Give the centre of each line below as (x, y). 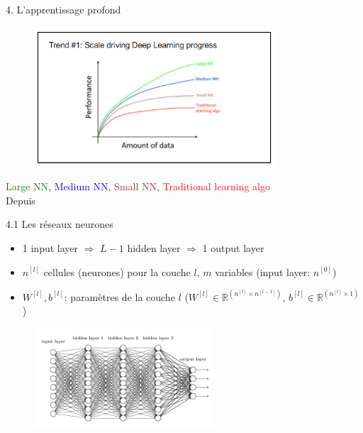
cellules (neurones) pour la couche (117, 272)
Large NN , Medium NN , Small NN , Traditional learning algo (138, 186)
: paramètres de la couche (119, 296)
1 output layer (233, 247)
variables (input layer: (263, 272)
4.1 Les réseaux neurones (60, 224)
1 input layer (50, 247)
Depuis (21, 200)
